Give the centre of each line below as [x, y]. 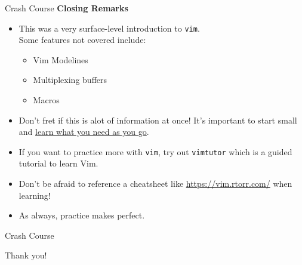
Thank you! [26, 255]
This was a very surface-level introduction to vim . [109, 28]
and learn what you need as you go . [84, 132]
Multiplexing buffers [70, 80]
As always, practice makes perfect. [82, 215]
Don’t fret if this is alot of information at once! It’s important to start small [158, 120]
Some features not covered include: [82, 40]
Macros [46, 100]
